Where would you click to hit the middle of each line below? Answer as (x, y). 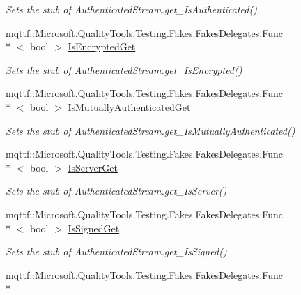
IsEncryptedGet (102, 46)
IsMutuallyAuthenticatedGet (129, 106)
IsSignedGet (94, 228)
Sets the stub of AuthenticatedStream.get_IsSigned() (116, 251)
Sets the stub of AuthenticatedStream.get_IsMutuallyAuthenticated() (150, 130)
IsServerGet (93, 167)
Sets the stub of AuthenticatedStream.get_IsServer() (116, 191)
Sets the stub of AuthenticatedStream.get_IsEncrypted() (124, 69)
